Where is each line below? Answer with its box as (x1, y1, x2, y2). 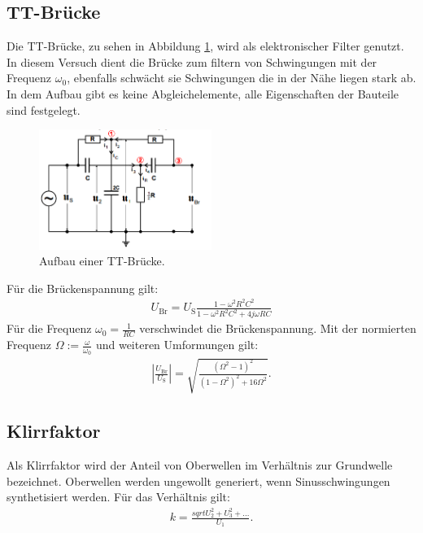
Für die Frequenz (7, 320, 92, 337)
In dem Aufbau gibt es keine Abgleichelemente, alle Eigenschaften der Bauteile (7, 85, 399, 102)
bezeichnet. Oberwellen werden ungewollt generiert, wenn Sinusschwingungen (7, 472, 390, 489)
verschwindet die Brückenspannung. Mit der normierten (139, 320, 416, 337)
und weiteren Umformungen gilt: (95, 336, 259, 353)
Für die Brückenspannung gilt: (7, 279, 159, 296)
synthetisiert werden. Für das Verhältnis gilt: (7, 488, 230, 505)
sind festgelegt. (7, 101, 81, 118)
